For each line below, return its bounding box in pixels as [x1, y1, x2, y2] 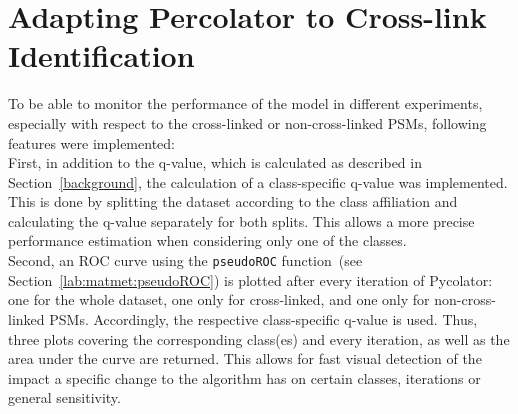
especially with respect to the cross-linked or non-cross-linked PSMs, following [8, 112, 487, 133]
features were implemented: [8, 132, 175, 153]
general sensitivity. [8, 387, 121, 408]
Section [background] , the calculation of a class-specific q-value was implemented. [8, 171, 508, 192]
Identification [8, 35, 195, 76]
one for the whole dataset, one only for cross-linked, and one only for [8, 289, 430, 310]
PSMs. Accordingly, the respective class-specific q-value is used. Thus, [49, 308, 478, 329]
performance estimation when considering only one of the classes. [8, 230, 407, 251]
